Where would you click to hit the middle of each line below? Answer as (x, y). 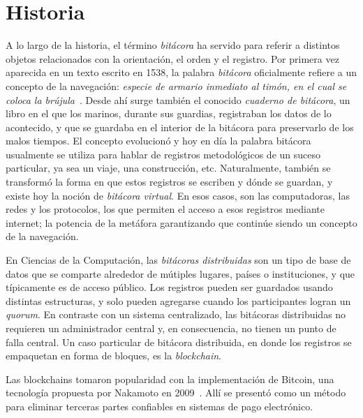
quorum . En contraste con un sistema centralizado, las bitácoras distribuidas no (176, 314)
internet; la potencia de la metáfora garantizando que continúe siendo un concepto (181, 222)
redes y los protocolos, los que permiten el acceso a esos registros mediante (165, 209)
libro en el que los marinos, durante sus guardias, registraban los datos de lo (169, 113)
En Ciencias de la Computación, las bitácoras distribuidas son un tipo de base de (178, 260)
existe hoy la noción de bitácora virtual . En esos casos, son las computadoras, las (178, 195)
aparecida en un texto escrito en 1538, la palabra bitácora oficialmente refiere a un (181, 72)
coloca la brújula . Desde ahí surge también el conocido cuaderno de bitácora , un (178, 99)
